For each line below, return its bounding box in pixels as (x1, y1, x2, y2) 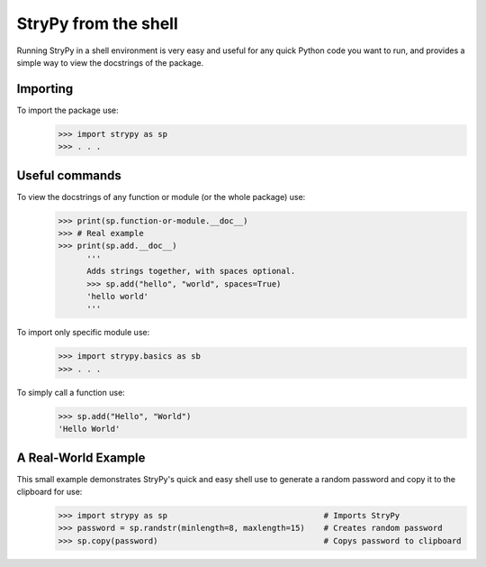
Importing (16, 81, 74, 96)
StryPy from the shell (16, 14, 179, 33)
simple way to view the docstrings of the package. (16, 57, 204, 68)
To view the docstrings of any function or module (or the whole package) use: (16, 191, 306, 202)
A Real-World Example (16, 450, 146, 465)
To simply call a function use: (16, 387, 125, 398)
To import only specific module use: (16, 327, 150, 338)
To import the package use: (16, 105, 119, 115)
